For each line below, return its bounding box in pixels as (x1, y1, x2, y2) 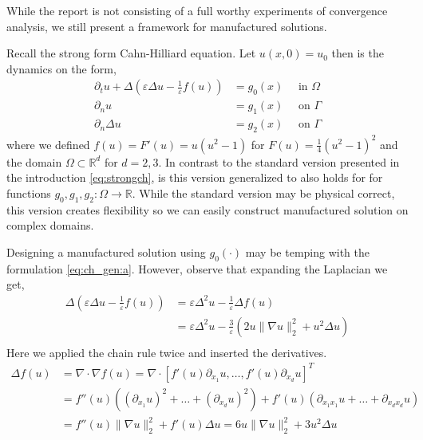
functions (6, 184, 51, 201)
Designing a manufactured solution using (6, 243, 206, 260)
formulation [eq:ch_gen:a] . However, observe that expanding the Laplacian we (6, 260, 388, 277)
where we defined (6, 136, 90, 152)
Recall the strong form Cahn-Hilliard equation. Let (6, 45, 256, 61)
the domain (6, 153, 62, 170)
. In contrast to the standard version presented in (158, 153, 400, 170)
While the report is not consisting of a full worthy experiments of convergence (6, 2, 388, 18)
